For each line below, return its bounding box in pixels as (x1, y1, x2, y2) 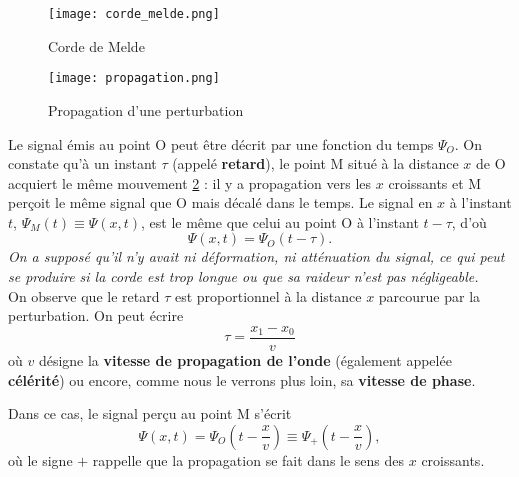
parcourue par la (378, 285, 481, 306)
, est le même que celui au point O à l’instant (141, 211, 419, 232)
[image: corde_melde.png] (48, 7, 220, 21)
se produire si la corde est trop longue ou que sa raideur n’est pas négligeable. (8, 266, 479, 287)
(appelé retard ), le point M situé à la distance (172, 153, 459, 174)
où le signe (8, 449, 73, 470)
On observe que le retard (8, 285, 160, 306)
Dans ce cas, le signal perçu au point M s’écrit (8, 403, 292, 424)
